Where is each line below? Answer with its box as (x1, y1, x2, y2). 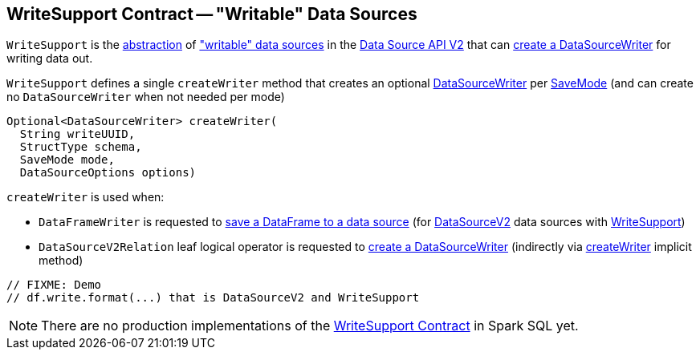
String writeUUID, (19, 127, 136, 141)
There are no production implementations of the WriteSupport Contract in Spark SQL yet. (41, 318, 579, 334)
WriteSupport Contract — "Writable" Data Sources (6, 4, 417, 24)
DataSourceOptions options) (19, 166, 197, 180)
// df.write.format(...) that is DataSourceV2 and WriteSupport (6, 291, 420, 305)
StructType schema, (19, 140, 142, 154)
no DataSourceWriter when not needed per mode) (6, 90, 285, 104)
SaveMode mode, (19, 153, 115, 167)
